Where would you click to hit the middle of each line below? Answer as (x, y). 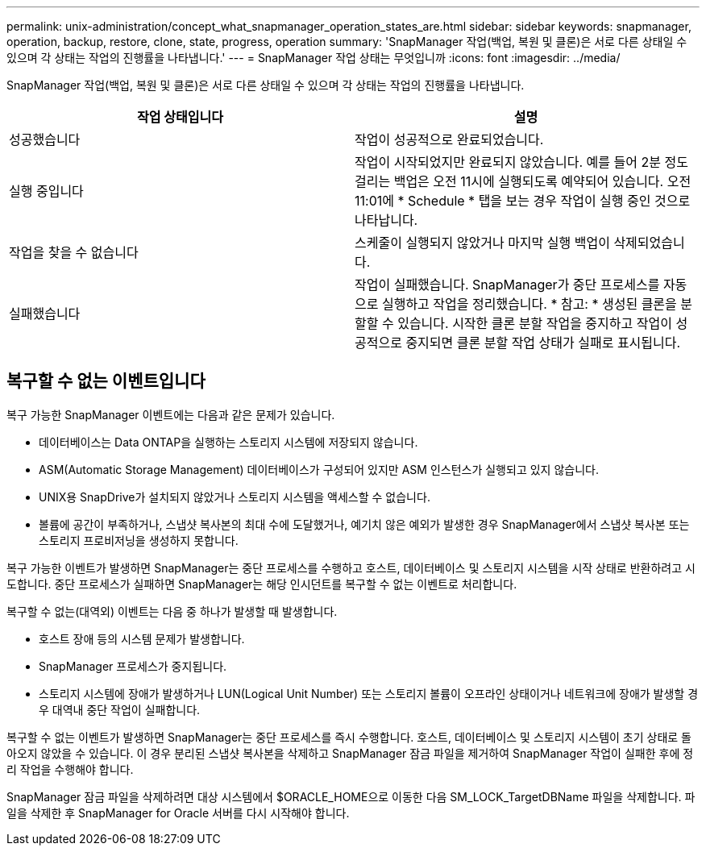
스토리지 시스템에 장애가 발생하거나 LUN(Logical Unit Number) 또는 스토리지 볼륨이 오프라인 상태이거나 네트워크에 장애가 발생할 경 (369, 693)
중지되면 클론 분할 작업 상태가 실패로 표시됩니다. (543, 343)
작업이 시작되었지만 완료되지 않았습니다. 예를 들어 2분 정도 (521, 162)
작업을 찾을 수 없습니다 (74, 252)
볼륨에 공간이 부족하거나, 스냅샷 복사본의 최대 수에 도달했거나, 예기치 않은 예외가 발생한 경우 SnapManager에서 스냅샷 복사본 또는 (364, 524)
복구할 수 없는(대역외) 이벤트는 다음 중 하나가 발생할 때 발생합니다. (172, 611)
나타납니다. (386, 220)
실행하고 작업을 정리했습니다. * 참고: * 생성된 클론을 (529, 304)
